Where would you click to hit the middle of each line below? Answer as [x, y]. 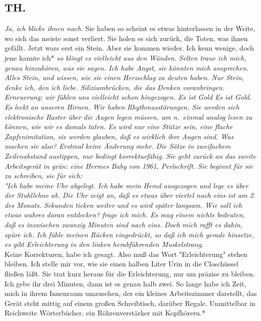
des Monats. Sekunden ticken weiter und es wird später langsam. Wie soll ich [123, 205]
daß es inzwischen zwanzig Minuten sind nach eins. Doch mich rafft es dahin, [123, 225]
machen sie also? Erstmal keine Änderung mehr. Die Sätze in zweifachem [118, 146]
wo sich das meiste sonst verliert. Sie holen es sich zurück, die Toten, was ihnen [126, 38]
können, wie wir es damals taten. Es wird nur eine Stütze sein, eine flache [119, 126]
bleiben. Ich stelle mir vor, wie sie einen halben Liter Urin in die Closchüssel [121, 264]
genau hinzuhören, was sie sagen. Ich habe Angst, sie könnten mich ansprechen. [127, 67]
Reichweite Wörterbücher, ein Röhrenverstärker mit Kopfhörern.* [105, 313]
